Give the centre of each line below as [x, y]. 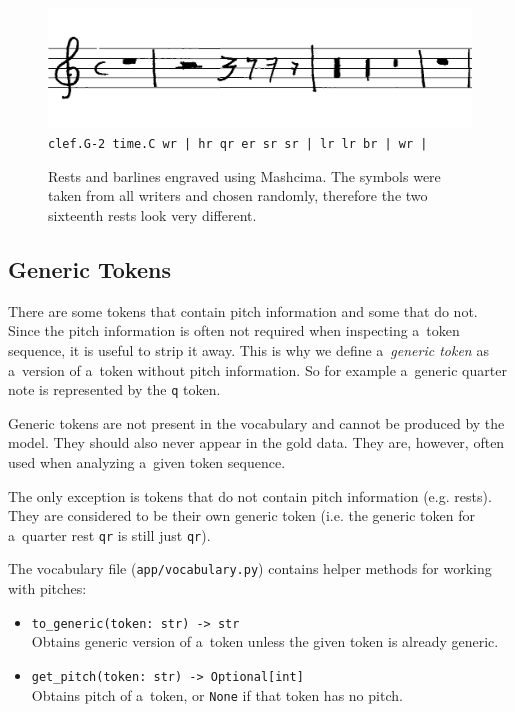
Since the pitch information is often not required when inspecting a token [234, 330]
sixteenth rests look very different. [152, 214]
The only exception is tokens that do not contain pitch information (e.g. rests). [250, 495]
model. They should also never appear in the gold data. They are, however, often [256, 442]
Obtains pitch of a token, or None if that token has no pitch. [217, 694]
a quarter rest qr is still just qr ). [109, 534]
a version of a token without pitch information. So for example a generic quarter [257, 369]
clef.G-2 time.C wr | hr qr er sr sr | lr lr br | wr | [238, 144]
